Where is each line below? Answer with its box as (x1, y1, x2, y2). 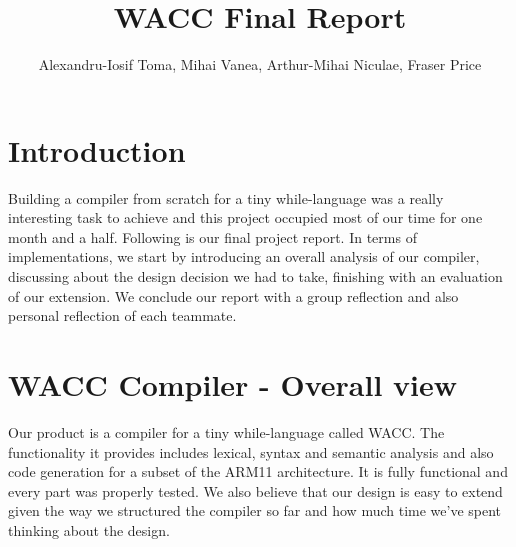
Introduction (8, 129, 186, 170)
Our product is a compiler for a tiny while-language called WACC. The (8, 421, 445, 442)
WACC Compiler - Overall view (8, 364, 458, 404)
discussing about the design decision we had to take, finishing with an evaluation (8, 266, 503, 287)
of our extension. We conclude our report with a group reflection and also (8, 285, 459, 306)
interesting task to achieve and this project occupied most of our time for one (8, 207, 483, 228)
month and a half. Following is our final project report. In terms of (8, 226, 417, 247)
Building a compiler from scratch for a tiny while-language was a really (8, 187, 444, 208)
